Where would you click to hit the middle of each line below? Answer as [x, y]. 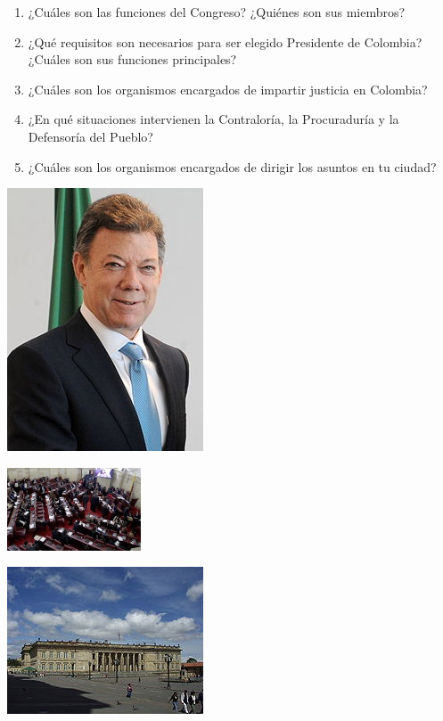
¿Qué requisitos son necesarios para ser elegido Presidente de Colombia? [225, 41]
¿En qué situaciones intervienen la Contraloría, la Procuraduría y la [213, 119]
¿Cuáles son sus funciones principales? [132, 59]
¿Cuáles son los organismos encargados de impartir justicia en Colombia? [228, 89]
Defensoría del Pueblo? [90, 136]
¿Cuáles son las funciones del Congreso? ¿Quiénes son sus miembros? [217, 12]
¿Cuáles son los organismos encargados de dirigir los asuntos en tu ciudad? [232, 166]
